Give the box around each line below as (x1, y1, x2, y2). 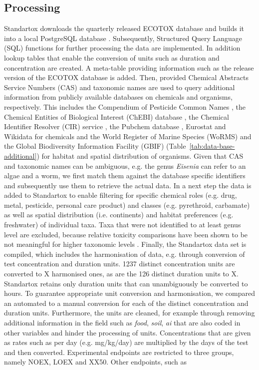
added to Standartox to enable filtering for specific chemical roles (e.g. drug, (4, 190, 237, 200)
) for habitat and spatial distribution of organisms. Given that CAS (36, 150, 244, 161)
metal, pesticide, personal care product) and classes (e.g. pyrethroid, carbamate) (4, 199, 250, 210)
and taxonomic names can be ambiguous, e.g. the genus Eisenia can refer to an (4, 160, 246, 171)
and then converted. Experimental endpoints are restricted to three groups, (4, 346, 234, 357)
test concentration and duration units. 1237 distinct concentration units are (4, 258, 235, 269)
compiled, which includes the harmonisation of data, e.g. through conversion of (4, 248, 245, 259)
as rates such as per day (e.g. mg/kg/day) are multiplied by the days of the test (4, 337, 249, 347)
